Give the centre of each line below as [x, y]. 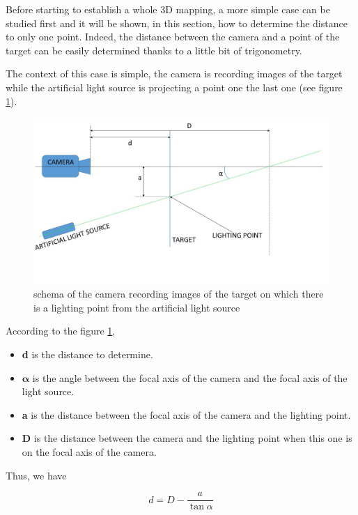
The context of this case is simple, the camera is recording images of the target [174, 74]
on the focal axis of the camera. [89, 452]
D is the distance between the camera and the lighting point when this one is [187, 438]
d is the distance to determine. [87, 354]
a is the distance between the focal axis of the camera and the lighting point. [186, 414]
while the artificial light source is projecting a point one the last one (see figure [174, 87]
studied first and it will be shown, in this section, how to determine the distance [177, 23]
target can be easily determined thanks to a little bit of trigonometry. [154, 50]
